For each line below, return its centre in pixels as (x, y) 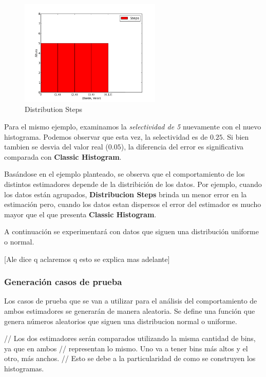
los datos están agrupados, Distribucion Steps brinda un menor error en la (126, 194)
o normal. (19, 241)
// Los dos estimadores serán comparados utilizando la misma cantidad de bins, (130, 338)
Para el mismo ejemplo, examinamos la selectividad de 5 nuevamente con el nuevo (133, 126)
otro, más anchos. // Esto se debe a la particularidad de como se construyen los (130, 358)
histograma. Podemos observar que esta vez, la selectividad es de (106, 136)
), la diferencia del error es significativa (182, 147)
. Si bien (236, 136)
